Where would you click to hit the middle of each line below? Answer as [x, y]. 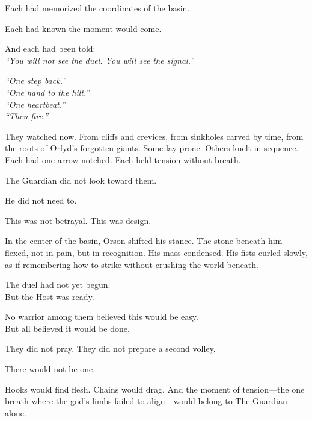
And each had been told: [50, 48]
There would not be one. [50, 369]
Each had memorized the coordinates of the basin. [97, 8]
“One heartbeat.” [35, 104]
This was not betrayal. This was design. [78, 220]
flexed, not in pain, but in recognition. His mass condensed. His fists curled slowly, [156, 252]
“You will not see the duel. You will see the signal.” [99, 60]
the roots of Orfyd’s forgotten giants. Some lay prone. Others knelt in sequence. [152, 148]
